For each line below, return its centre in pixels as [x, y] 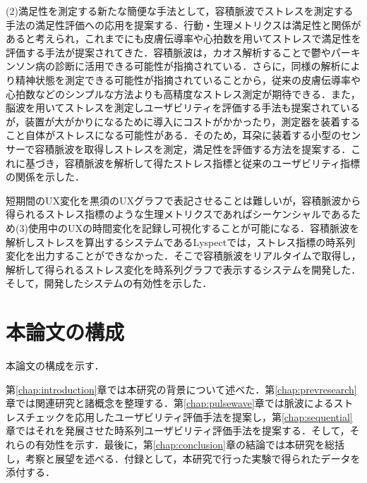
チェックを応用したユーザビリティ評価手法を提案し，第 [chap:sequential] [189, 416]
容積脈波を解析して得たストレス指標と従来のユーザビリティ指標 [212, 163]
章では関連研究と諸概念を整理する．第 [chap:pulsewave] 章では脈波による [170, 403]
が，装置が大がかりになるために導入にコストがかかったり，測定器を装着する [183, 121]
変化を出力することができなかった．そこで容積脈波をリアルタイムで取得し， [183, 256]
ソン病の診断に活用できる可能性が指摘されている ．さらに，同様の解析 [178, 66]
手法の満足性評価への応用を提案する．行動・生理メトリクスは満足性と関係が [183, 24]
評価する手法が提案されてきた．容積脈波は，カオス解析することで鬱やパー [178, 52]
